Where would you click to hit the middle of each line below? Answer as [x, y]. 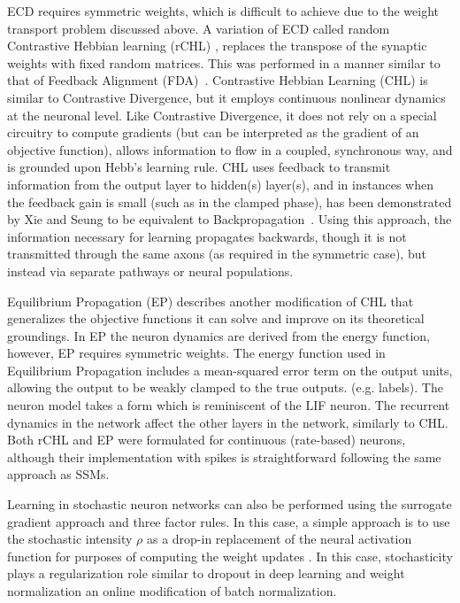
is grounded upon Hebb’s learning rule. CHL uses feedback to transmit [199, 167]
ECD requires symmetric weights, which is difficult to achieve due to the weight [223, 11]
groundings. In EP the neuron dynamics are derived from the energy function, [219, 335]
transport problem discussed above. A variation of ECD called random [199, 28]
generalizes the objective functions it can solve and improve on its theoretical [216, 318]
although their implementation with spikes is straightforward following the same [224, 456]
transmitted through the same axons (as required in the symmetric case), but [217, 254]
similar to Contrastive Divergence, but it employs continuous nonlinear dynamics [226, 97]
